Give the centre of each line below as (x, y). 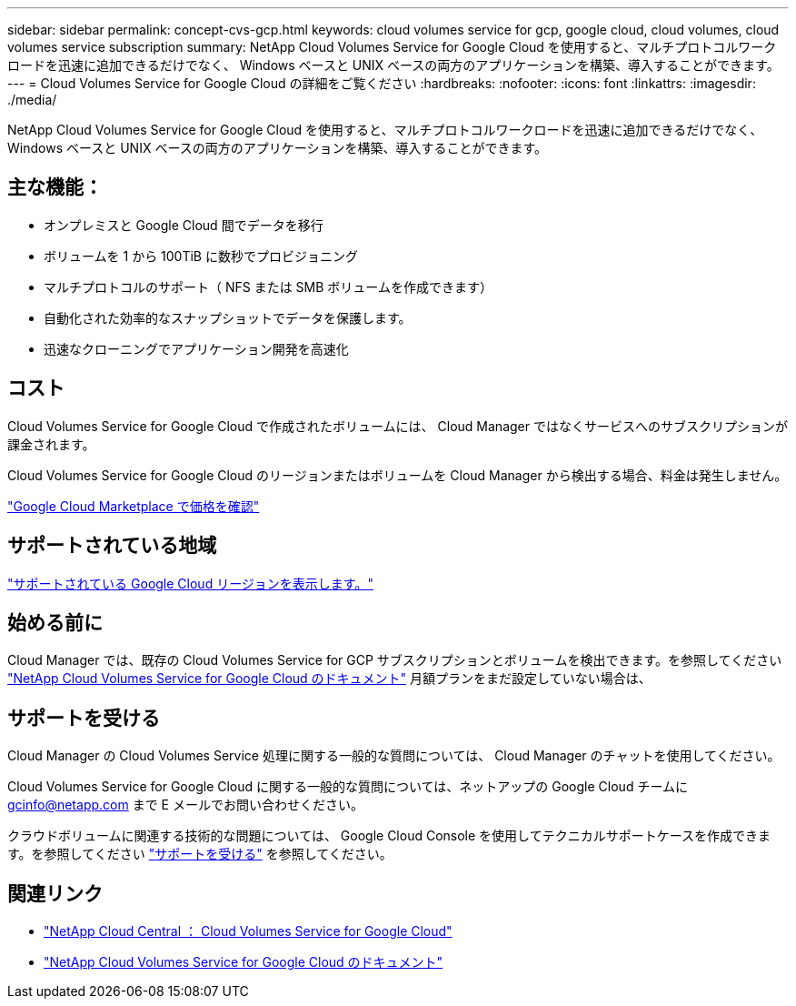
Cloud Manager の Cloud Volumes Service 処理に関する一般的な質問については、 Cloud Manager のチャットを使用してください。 (394, 756)
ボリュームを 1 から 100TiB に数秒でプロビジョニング (201, 256)
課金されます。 (51, 444)
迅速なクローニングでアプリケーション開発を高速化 (196, 348)
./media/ (32, 100)
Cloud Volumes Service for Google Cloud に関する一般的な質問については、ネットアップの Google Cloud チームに (348, 787)
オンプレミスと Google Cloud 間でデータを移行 (184, 225)
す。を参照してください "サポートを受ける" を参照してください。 (200, 854)
